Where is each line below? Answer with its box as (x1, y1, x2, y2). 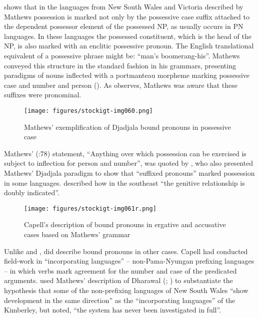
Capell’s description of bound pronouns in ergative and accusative (24, 219, 226, 230)
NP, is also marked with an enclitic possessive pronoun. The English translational (4, 40, 254, 51)
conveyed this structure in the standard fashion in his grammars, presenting (4, 60, 236, 70)
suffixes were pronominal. (4, 89, 81, 100)
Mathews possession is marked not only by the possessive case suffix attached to (4, 11, 249, 21)
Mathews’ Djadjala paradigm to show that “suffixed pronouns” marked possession (4, 167, 255, 178)
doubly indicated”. (4, 187, 59, 198)
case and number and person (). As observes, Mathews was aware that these (4, 79, 237, 90)
